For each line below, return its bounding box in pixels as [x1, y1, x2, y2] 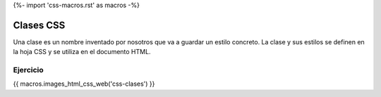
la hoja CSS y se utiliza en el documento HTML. [13, 48, 151, 56]
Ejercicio [13, 65, 44, 75]
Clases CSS [13, 19, 66, 31]
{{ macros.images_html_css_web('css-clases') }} [13, 79, 155, 88]
